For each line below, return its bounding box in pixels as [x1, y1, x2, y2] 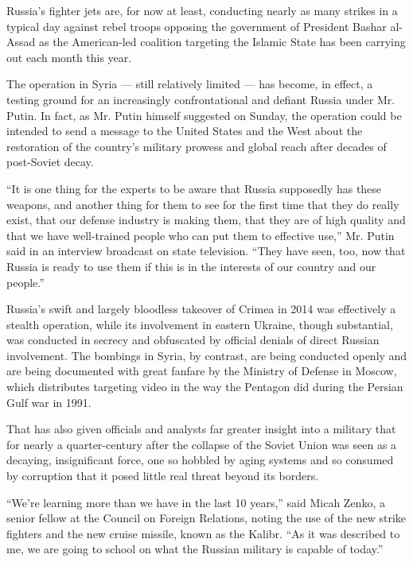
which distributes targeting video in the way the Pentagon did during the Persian [6, 378, 403, 395]
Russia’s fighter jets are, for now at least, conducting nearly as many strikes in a [6, 2, 398, 18]
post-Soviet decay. [6, 153, 94, 170]
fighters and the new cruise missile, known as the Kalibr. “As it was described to [6, 525, 400, 541]
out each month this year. [6, 48, 132, 65]
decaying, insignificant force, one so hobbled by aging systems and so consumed [6, 452, 394, 468]
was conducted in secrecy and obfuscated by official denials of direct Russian [6, 331, 380, 348]
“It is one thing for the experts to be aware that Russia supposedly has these [6, 180, 382, 196]
